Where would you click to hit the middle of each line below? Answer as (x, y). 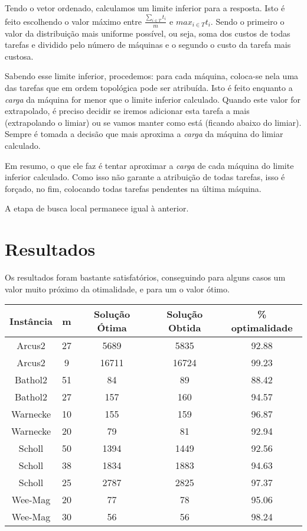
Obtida (184, 328)
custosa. (19, 56)
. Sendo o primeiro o (247, 21)
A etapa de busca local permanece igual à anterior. (97, 208)
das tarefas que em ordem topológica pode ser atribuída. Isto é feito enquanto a (149, 88)
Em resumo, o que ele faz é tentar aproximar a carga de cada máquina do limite (149, 165)
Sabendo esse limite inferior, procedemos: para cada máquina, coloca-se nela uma (152, 76)
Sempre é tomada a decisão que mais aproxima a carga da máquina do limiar (144, 134)
